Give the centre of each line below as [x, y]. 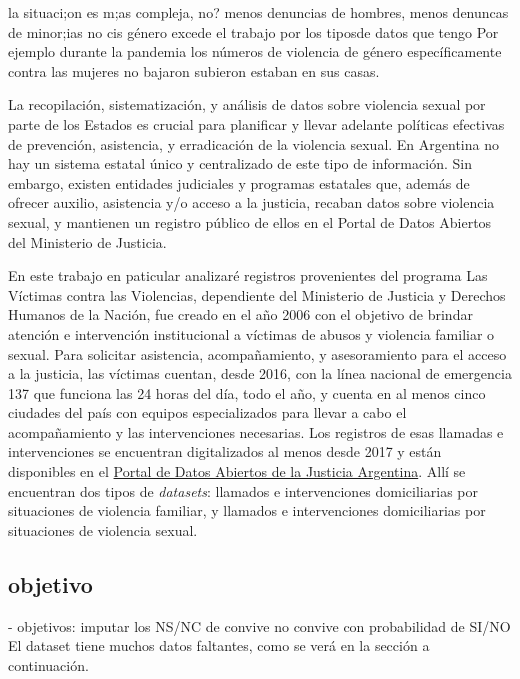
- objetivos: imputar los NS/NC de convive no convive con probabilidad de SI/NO [259, 625]
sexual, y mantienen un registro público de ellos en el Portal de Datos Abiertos [250, 221]
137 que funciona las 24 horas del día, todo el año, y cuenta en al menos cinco [247, 392]
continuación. [48, 664]
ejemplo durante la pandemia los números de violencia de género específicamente [255, 51]
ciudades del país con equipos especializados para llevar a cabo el [207, 412]
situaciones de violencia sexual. [103, 529]
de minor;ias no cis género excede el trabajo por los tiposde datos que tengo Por [253, 31]
